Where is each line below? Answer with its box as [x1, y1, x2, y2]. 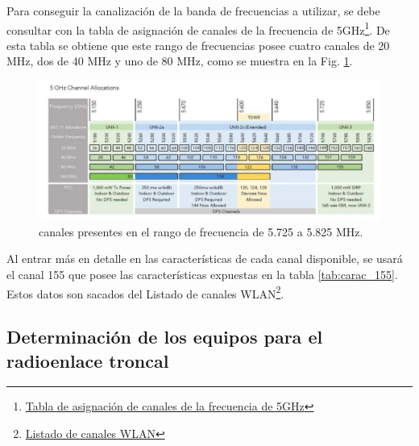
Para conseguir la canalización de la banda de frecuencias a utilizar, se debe [6, 2, 380, 19]
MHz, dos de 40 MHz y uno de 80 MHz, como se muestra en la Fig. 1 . [6, 52, 353, 69]
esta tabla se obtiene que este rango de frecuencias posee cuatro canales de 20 [6, 36, 390, 53]
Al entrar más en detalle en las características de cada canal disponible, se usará [6, 250, 403, 267]
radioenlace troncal [6, 348, 169, 373]
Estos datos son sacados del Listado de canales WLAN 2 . [6, 282, 284, 302]
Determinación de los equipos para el [6, 324, 323, 349]
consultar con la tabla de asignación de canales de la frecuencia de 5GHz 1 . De [6, 19, 390, 38]
